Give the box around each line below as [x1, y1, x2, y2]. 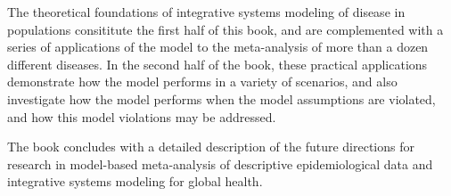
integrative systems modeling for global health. [7, 172, 263, 191]
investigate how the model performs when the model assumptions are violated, [7, 89, 436, 108]
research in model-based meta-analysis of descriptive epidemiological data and [7, 154, 433, 173]
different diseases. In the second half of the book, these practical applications [7, 54, 428, 73]
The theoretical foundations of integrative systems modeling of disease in [7, 3, 406, 20]
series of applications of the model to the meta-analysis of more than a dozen [7, 37, 429, 56]
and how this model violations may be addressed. [7, 107, 276, 126]
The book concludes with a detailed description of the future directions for [7, 137, 414, 156]
